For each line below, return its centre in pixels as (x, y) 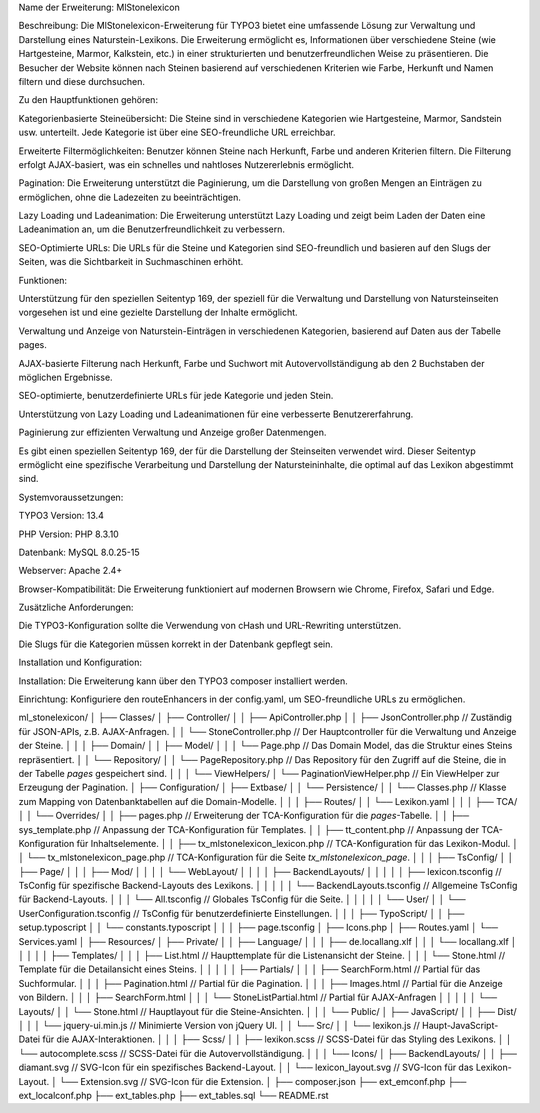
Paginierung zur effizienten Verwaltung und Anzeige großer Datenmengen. (172, 432)
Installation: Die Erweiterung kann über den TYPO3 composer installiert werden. (183, 681)
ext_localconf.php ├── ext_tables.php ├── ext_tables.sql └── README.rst (173, 1095)
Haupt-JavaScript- (460, 1025)
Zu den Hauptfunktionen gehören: (88, 100)
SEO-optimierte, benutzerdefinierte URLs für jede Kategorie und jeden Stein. (176, 396)
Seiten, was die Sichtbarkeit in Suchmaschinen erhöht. (131, 262)
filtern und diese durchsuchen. (81, 81)
